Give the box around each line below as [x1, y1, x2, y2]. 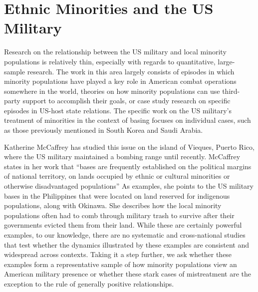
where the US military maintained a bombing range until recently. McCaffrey [4, 151, 241, 162]
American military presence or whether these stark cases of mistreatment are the [4, 269, 251, 279]
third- [222, 85, 240, 96]
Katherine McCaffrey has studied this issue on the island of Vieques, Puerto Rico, [4, 141, 255, 152]
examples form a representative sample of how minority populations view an [4, 259, 237, 269]
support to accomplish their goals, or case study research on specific [22, 95, 231, 106]
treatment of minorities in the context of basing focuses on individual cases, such [4, 115, 251, 125]
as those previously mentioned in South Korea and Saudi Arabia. [4, 125, 203, 135]
